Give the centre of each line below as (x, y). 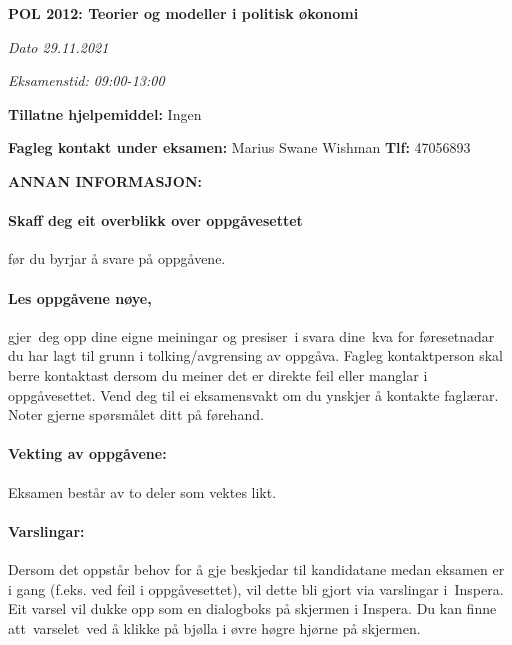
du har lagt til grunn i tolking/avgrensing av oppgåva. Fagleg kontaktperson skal (255, 355)
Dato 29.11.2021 (58, 46)
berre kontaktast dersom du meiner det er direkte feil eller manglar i (218, 374)
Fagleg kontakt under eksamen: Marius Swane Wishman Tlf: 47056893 (239, 147)
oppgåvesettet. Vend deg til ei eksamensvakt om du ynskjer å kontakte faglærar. (253, 394)
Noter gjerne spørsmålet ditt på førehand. (136, 414)
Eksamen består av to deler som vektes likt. (142, 491)
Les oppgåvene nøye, (80, 297)
